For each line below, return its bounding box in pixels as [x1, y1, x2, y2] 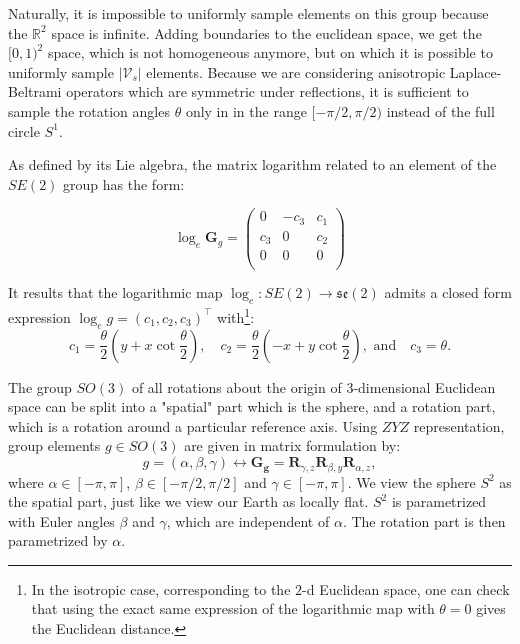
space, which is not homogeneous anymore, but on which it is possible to [47, 42, 493, 63]
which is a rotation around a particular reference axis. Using [8, 415, 378, 436]
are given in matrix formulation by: [184, 435, 401, 456]
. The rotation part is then [342, 510, 506, 531]
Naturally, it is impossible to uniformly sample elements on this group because [8, 3, 489, 23]
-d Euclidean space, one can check [302, 578, 510, 599]
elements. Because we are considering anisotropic [146, 61, 446, 82]
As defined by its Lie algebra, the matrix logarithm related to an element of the [8, 154, 497, 175]
